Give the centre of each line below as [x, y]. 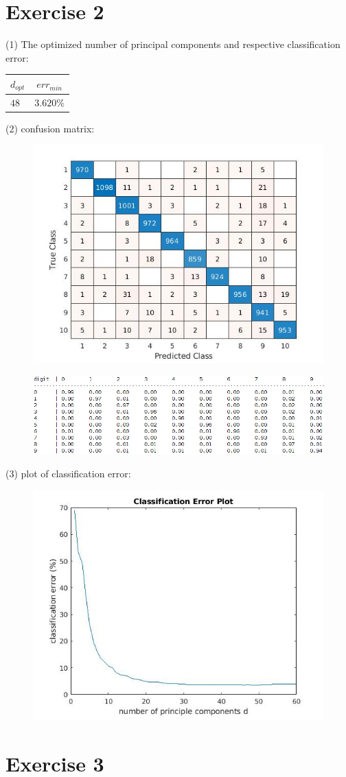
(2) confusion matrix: [50, 128]
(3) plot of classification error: [68, 474]
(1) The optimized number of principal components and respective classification [173, 44]
